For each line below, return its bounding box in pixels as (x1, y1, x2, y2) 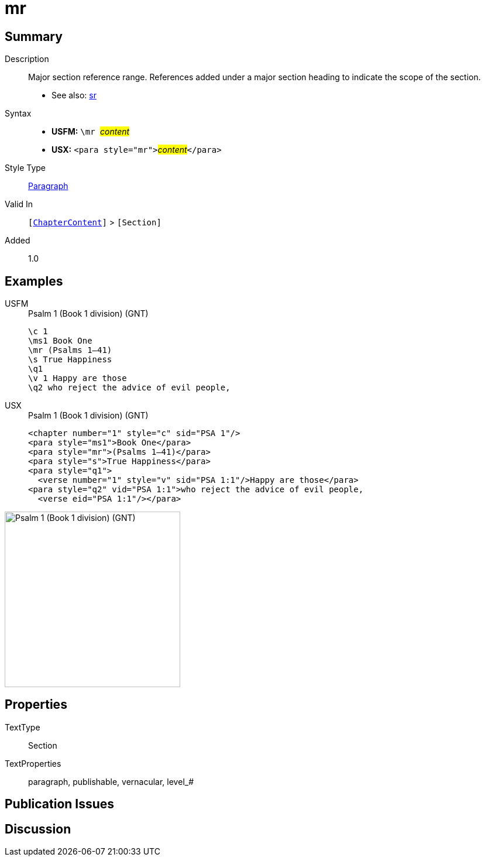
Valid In (5, 199, 33, 210)
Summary (5, 29, 63, 44)
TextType (5, 722, 40, 732)
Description (5, 54, 49, 64)
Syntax (5, 108, 32, 119)
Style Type (5, 163, 46, 173)
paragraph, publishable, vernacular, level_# (28, 776, 194, 787)
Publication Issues (5, 797, 115, 812)
